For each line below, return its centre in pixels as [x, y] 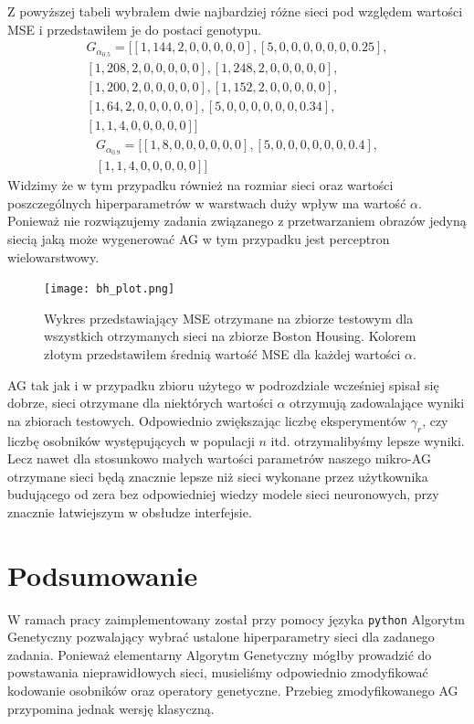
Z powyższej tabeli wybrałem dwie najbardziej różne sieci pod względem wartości [235, 11]
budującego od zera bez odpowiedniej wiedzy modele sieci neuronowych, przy [223, 494]
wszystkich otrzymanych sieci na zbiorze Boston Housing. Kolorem [230, 336]
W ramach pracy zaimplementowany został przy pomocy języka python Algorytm [236, 618]
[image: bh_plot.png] [110, 289]
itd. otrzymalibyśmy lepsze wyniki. [368, 440]
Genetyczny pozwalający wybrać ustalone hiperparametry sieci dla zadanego [221, 637]
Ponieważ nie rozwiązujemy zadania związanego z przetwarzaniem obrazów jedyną [237, 221]
